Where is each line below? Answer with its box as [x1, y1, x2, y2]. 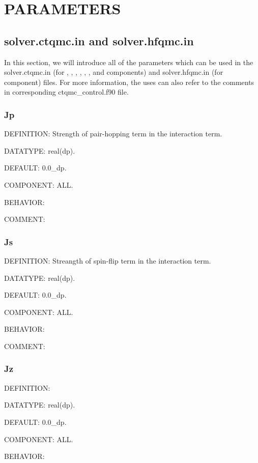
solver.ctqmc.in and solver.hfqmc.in [4, 33, 194, 48]
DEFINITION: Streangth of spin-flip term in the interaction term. [4, 255, 211, 266]
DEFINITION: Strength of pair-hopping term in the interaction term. [4, 128, 222, 139]
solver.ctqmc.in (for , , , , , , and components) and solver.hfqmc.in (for [4, 67, 223, 77]
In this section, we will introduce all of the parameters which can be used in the [4, 56, 253, 67]
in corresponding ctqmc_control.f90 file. [4, 86, 129, 97]
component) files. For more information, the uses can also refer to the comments [4, 76, 254, 87]
